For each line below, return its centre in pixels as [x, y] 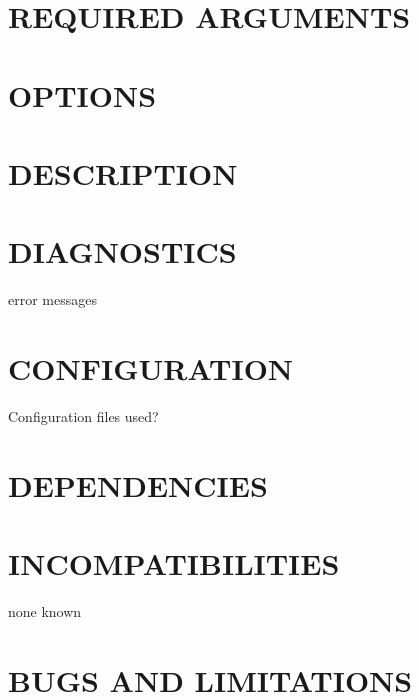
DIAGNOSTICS [122, 251]
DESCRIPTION [123, 172]
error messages [52, 299]
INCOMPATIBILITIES [174, 563]
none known [45, 611]
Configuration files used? [83, 415]
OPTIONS [82, 94]
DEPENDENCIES [138, 484]
